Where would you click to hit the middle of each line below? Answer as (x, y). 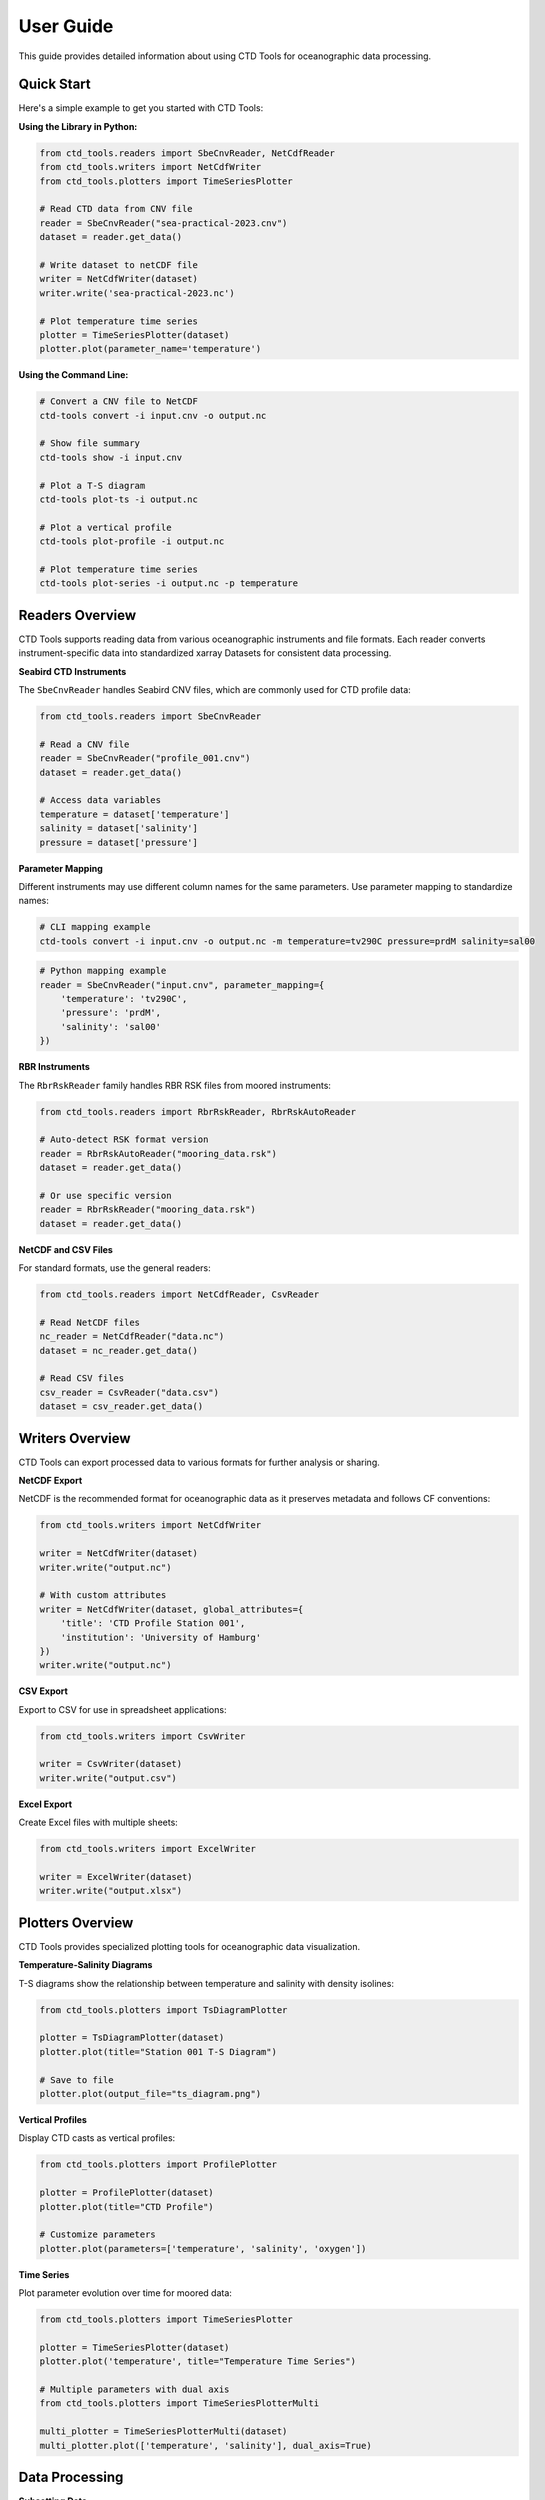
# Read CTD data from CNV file (116, 209)
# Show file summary (89, 443)
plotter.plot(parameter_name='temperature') (150, 349)
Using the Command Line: (73, 375)
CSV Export (43, 1691)
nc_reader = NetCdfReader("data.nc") (132, 1336)
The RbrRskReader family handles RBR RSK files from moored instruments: (175, 1085)
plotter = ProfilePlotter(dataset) (126, 2193)
